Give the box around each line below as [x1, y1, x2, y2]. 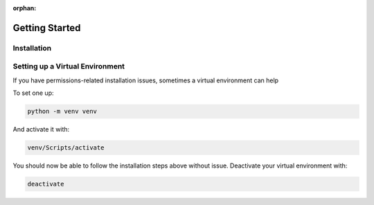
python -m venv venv [27, 107, 97, 116]
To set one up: [12, 89, 54, 97]
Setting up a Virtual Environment [12, 62, 125, 71]
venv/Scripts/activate [27, 144, 105, 152]
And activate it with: [12, 125, 70, 134]
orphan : [12, 4, 37, 12]
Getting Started [12, 21, 81, 34]
